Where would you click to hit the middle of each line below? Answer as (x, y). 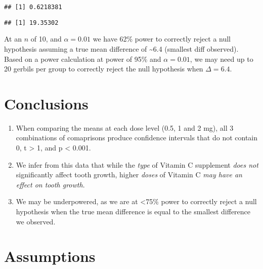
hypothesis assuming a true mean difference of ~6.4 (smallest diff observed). (121, 48)
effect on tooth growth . (50, 184)
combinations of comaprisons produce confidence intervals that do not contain (137, 138)
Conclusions (46, 103)
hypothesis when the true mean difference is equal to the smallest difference (133, 211)
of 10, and (46, 39)
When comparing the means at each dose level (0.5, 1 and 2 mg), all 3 (125, 127)
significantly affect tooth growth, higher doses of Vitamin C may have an (129, 175)
